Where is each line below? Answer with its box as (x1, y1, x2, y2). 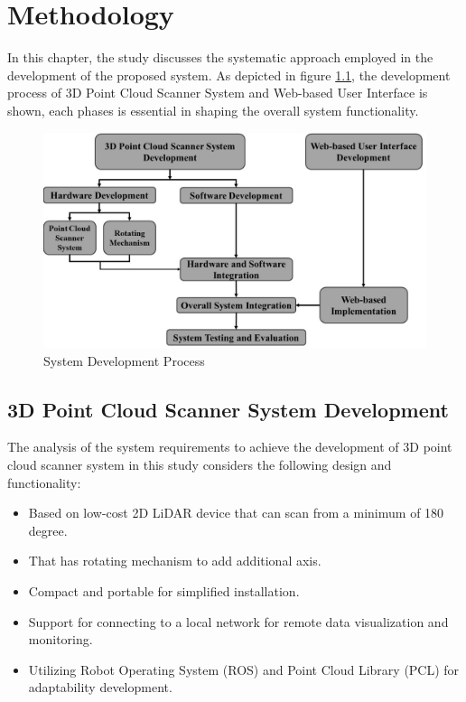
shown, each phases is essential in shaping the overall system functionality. (7, 100, 419, 119)
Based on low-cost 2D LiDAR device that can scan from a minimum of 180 (28, 503, 444, 522)
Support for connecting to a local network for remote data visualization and (28, 612, 449, 631)
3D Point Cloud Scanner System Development (7, 395, 449, 423)
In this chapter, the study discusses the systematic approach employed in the (7, 48, 433, 67)
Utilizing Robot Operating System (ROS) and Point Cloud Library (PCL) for (28, 660, 460, 679)
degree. (28, 520, 68, 539)
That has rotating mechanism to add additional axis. (28, 551, 322, 570)
